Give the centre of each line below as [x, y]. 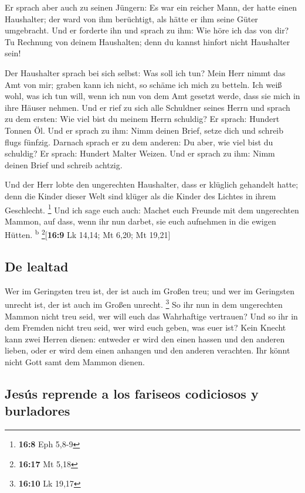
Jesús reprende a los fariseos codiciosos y [132, 393]
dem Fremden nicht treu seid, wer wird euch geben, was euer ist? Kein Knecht [145, 327]
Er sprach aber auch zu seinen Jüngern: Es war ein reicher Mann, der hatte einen [151, 7]
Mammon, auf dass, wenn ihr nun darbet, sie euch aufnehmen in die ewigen [140, 221]
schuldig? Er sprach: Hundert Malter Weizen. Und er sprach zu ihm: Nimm [140, 153]
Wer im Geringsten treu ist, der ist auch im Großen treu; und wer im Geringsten [150, 290]
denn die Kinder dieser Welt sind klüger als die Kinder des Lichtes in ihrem [140, 195]
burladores [38, 411]
